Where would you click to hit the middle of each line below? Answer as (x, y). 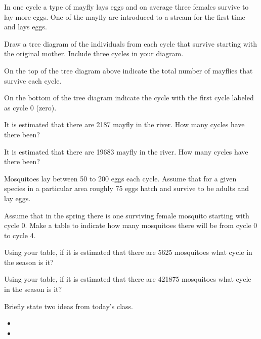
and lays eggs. (26, 27)
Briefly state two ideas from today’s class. (69, 306)
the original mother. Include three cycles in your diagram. (94, 53)
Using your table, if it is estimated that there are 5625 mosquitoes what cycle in (128, 252)
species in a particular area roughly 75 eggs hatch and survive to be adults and (126, 188)
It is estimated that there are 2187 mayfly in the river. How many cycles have (124, 124)
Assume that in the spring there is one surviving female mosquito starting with (127, 215)
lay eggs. (17, 198)
